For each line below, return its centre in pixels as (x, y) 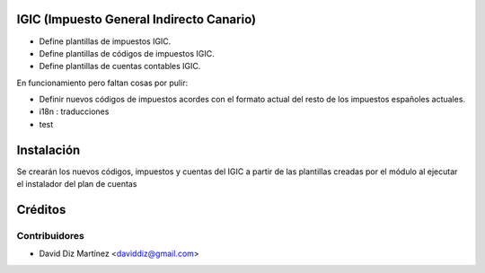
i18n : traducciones (74, 111)
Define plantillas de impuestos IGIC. (105, 41)
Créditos (41, 210)
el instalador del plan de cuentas (77, 184)
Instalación (48, 150)
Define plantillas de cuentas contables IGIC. (120, 66)
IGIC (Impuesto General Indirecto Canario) (136, 19)
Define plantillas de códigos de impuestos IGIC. (127, 53)
